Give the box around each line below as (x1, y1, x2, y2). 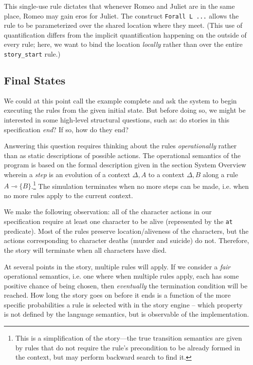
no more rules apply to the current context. (4, 190, 133, 200)
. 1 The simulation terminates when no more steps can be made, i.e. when (31, 179, 249, 191)
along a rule (202, 169, 238, 180)
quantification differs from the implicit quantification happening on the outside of (4, 29, 247, 40)
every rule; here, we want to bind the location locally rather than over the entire (4, 39, 243, 49)
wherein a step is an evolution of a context (4, 169, 130, 180)
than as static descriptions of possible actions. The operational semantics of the (4, 150, 241, 160)
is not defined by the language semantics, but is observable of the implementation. (4, 309, 249, 319)
